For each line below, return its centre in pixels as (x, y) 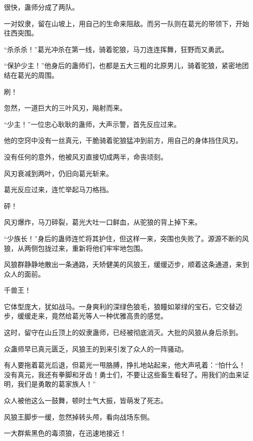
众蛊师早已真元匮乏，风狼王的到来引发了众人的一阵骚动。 (96, 348)
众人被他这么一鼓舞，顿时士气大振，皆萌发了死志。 (86, 400)
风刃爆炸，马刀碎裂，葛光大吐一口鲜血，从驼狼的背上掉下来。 (103, 222)
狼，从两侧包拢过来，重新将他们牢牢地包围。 (75, 248)
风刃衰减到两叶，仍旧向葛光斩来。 (58, 173)
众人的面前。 (24, 273)
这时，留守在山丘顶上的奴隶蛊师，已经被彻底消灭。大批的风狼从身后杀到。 (123, 332)
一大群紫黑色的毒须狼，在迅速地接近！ (65, 433)
